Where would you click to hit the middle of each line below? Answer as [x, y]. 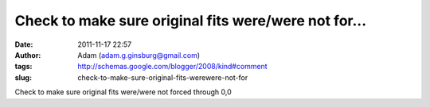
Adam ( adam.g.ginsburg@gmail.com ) [139, 55]
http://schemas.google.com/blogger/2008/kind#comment [172, 67]
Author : [28, 55]
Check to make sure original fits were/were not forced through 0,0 [123, 92]
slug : [23, 77]
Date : [24, 44]
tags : [23, 67]
